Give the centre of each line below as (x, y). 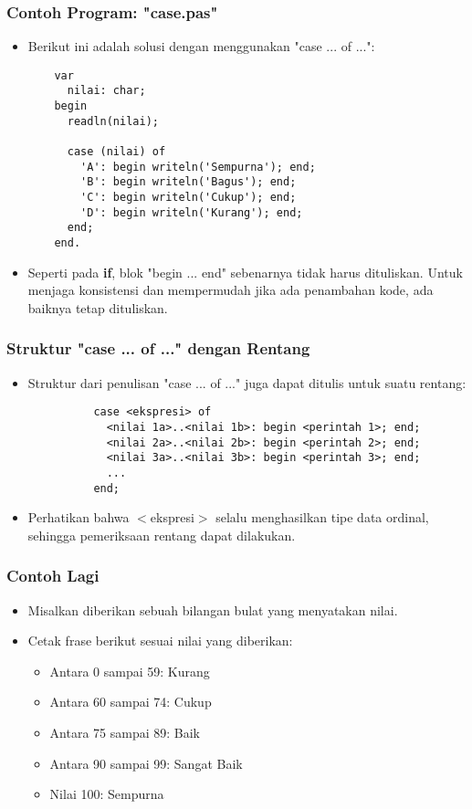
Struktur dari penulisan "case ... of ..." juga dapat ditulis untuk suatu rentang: (247, 382)
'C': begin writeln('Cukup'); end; (189, 198)
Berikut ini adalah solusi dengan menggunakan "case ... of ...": (201, 46)
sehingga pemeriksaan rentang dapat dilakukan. (162, 535)
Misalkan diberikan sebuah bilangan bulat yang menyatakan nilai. (213, 609)
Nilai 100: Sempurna (107, 794)
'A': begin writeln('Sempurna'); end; (198, 167)
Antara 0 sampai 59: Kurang (130, 671)
